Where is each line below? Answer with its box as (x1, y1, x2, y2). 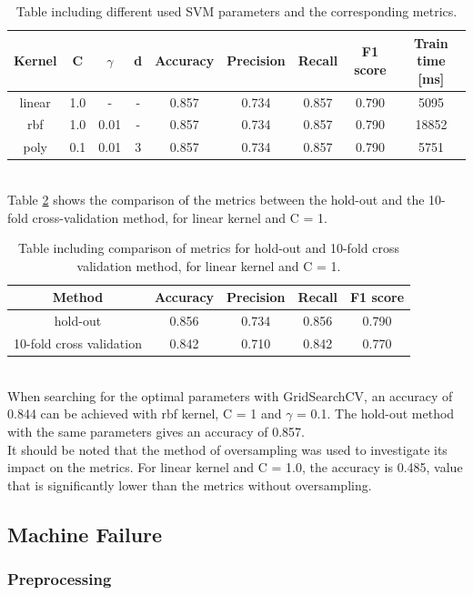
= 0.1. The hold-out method (297, 404, 455, 423)
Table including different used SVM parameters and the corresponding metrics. (15, 2, 458, 20)
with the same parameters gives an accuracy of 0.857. (7, 421, 305, 440)
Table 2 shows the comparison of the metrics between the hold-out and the (7, 190, 425, 208)
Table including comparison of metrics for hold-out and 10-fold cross (18, 238, 399, 257)
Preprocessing (7, 568, 112, 590)
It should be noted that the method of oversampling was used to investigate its (7, 439, 448, 459)
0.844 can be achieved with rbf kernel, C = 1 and (7, 404, 282, 423)
